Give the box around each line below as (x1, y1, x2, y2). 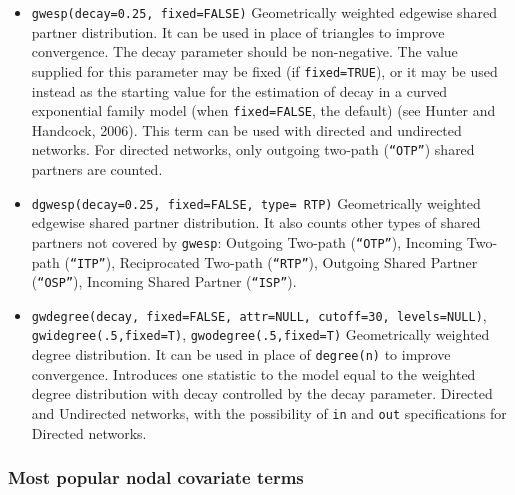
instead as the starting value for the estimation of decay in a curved (31, 80, 448, 101)
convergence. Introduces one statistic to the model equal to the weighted (31, 363, 476, 384)
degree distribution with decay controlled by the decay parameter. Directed (31, 383, 493, 404)
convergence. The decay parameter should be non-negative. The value (31, 41, 458, 62)
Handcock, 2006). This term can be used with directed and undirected (31, 119, 462, 140)
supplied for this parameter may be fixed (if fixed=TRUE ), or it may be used (31, 60, 498, 81)
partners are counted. (31, 159, 163, 179)
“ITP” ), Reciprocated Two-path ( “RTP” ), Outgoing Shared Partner (69, 251, 478, 272)
